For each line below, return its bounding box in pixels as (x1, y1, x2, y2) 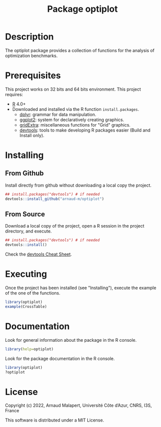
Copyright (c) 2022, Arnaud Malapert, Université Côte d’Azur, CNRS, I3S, (5, 402, 152, 408)
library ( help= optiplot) (5, 346, 54, 352)
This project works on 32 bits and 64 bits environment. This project (5, 86, 141, 92)
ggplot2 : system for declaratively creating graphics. (19, 117, 124, 123)
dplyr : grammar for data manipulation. (19, 111, 97, 117)
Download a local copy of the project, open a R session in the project (5, 223, 145, 229)
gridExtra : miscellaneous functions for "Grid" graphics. (19, 122, 131, 128)
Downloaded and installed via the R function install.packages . (12, 106, 139, 112)
